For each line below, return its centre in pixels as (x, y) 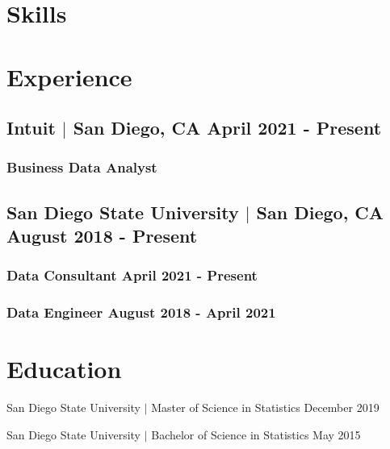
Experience (69, 76)
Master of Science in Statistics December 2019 (265, 407)
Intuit (31, 128)
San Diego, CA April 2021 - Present (227, 128)
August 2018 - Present (102, 236)
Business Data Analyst (82, 167)
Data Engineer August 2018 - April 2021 (141, 312)
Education (64, 369)
